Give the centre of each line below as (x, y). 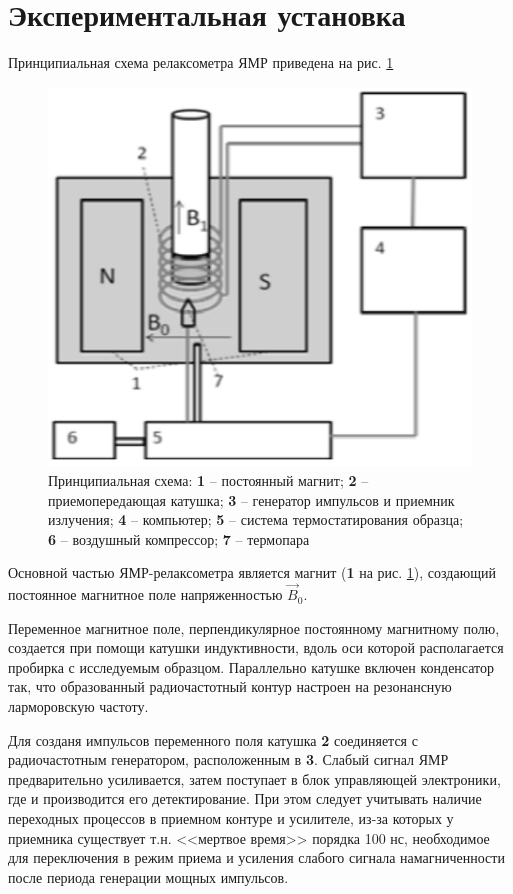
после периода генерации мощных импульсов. (148, 876)
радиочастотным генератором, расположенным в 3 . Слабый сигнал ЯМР (228, 759)
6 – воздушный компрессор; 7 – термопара (179, 538)
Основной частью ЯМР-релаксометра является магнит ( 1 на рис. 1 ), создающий (252, 572)
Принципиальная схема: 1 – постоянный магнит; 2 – (208, 479)
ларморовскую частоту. (78, 706)
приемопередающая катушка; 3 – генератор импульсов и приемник (251, 499)
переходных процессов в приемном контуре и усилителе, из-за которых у (231, 818)
